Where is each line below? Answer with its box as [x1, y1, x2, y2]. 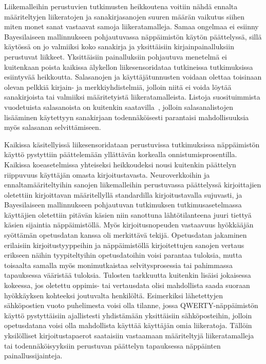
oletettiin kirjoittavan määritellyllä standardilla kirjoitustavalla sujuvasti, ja [4, 189, 242, 200]
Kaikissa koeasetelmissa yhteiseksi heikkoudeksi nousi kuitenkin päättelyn [4, 159, 236, 169]
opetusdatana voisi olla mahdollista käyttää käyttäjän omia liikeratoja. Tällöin [4, 320, 252, 331]
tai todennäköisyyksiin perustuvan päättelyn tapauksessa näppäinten [4, 340, 221, 351]
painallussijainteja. [4, 350, 63, 361]
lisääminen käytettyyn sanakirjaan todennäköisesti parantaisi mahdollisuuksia [4, 111, 249, 122]
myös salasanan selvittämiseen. [4, 122, 101, 132]
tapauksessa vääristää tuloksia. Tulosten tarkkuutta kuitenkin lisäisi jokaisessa [4, 270, 251, 280]
